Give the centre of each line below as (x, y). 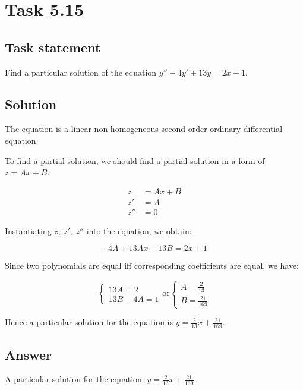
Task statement (53, 47)
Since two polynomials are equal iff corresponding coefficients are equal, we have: (152, 265)
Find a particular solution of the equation (81, 72)
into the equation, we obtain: (139, 230)
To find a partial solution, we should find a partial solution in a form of (135, 160)
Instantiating (28, 230)
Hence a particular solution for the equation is (89, 322)
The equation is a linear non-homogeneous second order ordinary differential (144, 129)
